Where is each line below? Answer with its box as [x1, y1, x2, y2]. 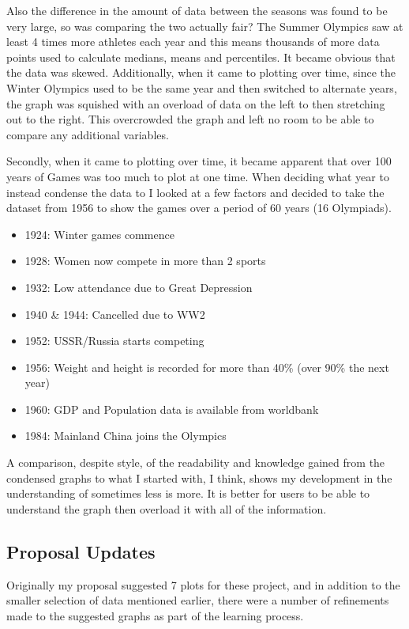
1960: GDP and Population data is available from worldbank [24, 400, 319, 417]
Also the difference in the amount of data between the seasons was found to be [6, 2, 388, 18]
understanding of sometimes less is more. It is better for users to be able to [6, 485, 370, 502]
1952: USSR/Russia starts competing [24, 332, 204, 349]
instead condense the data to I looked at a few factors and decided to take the [6, 184, 385, 200]
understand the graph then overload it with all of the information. [6, 500, 327, 517]
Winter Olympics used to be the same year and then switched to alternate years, [6, 79, 397, 96]
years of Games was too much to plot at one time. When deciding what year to [6, 168, 389, 184]
